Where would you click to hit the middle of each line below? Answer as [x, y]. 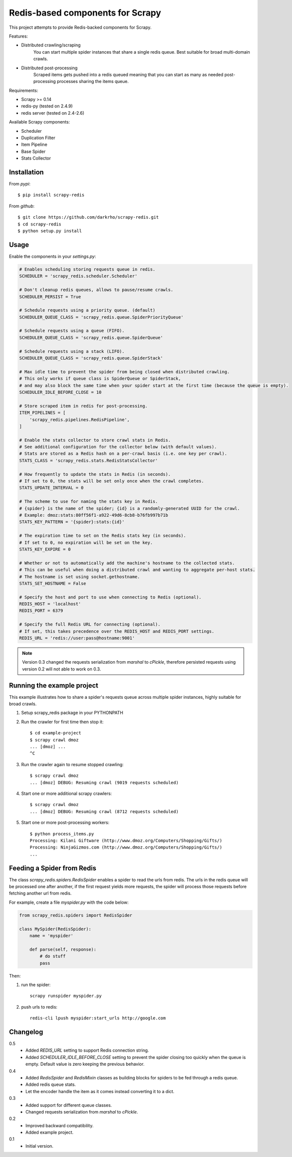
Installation [26, 172]
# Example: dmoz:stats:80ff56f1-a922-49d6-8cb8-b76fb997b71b [94, 515]
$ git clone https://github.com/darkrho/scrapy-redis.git [88, 217]
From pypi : [20, 184]
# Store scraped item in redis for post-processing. [83, 406]
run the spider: [36, 984]
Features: [18, 36]
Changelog [26, 1032]
